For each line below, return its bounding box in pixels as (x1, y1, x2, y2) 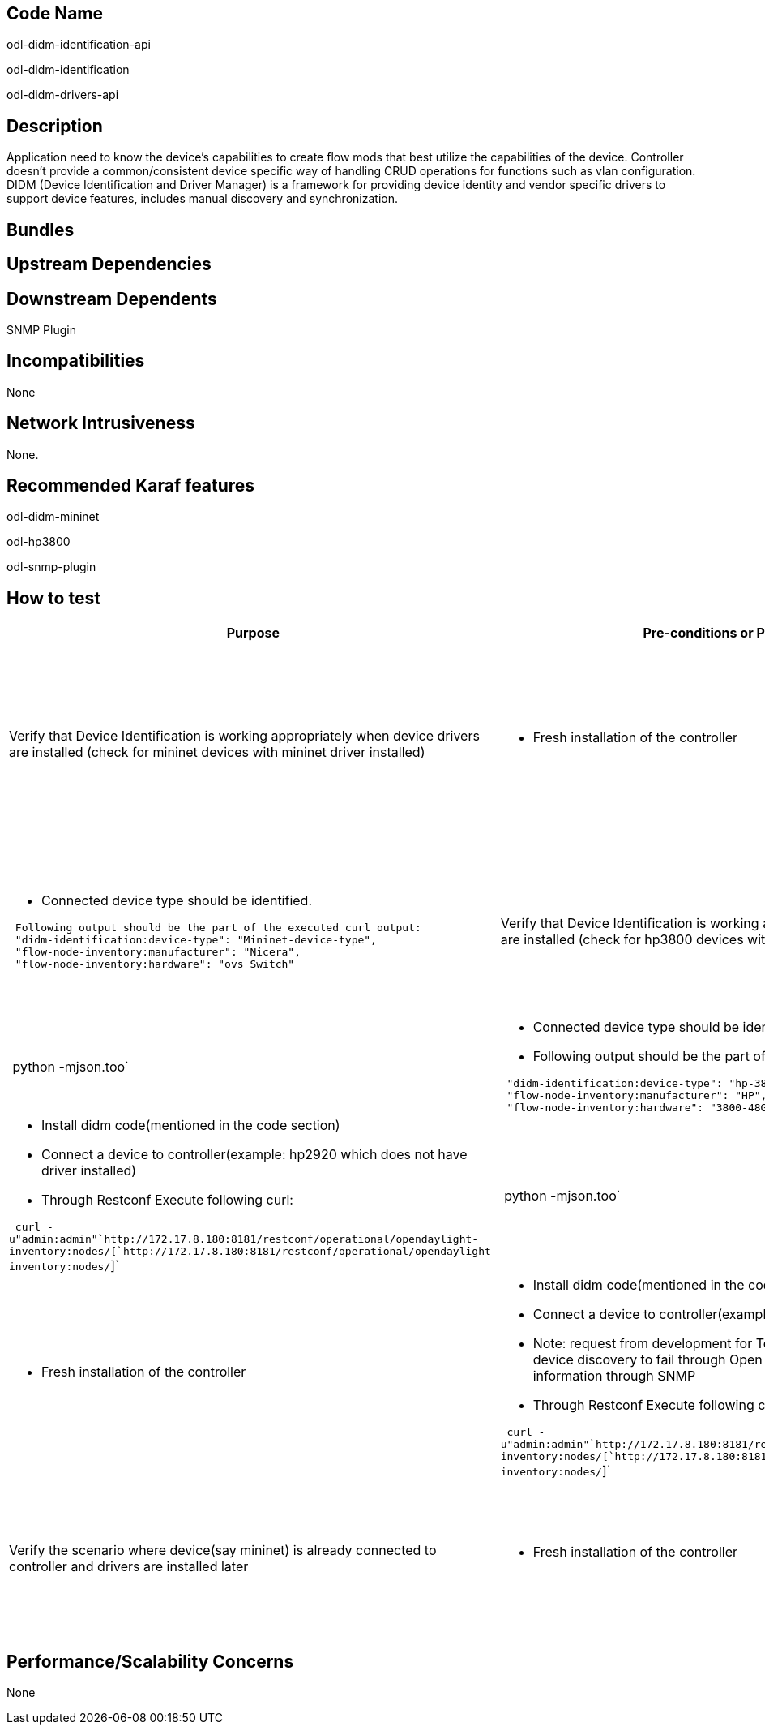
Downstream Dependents (6, 288, 217, 309)
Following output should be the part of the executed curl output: (15, 921, 421, 934)
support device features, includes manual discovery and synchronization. (6, 191, 398, 206)
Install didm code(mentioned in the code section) (41, 1117, 340, 1134)
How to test (6, 587, 100, 608)
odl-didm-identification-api (6, 37, 151, 52)
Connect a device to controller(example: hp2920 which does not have (41, 1146, 468, 1163)
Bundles (6, 219, 75, 240)
